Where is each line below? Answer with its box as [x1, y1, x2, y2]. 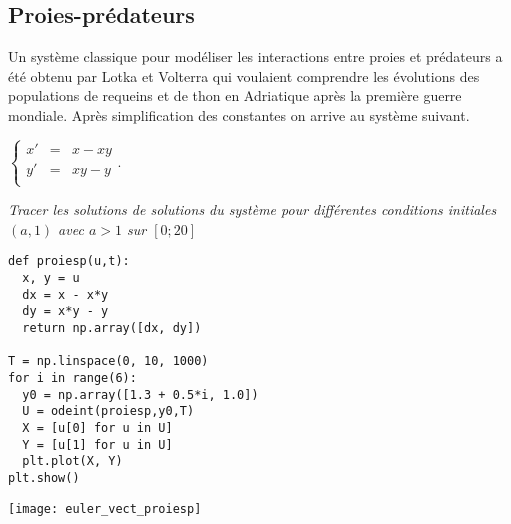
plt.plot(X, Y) [22, 454, 123, 469]
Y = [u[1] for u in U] [22, 437, 173, 452]
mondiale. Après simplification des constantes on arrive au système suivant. [8, 104, 470, 125]
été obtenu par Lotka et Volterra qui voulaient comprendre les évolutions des [8, 65, 480, 86]
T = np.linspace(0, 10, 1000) [8, 354, 209, 369]
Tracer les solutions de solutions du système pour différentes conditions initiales [8, 199, 497, 220]
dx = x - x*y [22, 287, 109, 302]
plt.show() [8, 470, 80, 485]
